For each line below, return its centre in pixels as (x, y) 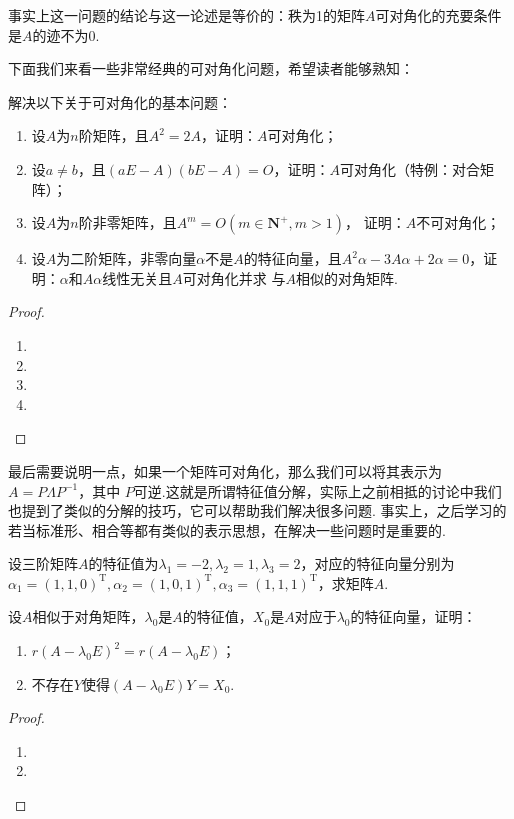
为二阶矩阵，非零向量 (126, 258)
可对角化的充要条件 (438, 15)
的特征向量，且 (292, 258)
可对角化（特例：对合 (410, 168)
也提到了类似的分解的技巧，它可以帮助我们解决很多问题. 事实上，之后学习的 (257, 510)
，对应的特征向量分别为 (377, 563)
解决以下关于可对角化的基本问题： (120, 101)
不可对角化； (458, 222)
